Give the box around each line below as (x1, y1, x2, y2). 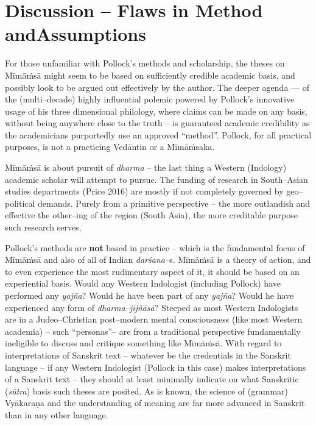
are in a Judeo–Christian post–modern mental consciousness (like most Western (5, 313, 303, 326)
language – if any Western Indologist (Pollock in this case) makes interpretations (5, 360, 306, 373)
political (5, 196, 35, 209)
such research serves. (5, 221, 82, 234)
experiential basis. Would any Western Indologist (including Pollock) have (5, 277, 281, 290)
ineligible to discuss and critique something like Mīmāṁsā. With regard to (5, 337, 282, 349)
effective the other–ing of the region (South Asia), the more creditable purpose (5, 209, 298, 221)
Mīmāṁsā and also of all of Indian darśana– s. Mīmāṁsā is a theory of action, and (5, 253, 311, 266)
